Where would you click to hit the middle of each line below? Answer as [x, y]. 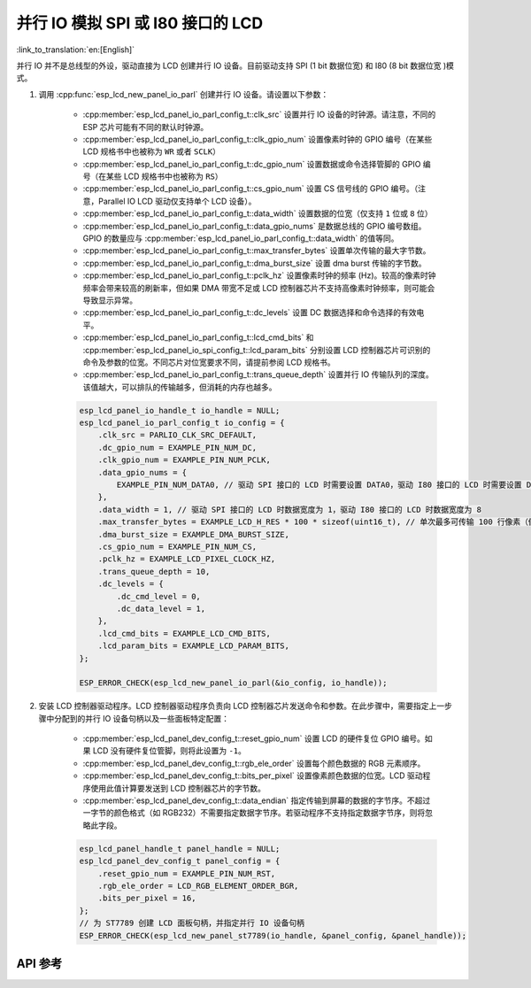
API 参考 [39, 964]
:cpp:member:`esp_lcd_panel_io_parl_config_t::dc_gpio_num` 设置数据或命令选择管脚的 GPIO [252, 164]
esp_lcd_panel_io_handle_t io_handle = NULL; [180, 410]
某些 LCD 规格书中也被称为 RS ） [164, 176]
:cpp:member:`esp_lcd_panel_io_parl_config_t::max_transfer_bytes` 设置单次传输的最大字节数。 [257, 251]
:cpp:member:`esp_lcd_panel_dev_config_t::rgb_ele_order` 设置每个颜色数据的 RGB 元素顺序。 [254, 763]
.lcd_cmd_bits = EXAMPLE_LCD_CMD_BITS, [185, 633]
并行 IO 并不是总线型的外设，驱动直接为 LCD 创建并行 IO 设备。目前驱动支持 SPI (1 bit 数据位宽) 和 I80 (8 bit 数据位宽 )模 [235, 66]
